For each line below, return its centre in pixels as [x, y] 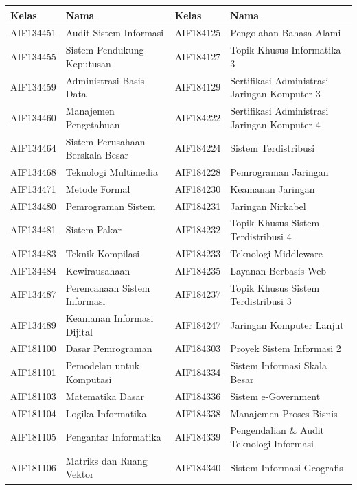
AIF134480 [33, 206]
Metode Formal [98, 188]
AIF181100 [33, 348]
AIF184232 [198, 230]
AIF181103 [33, 396]
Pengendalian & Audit [277, 430]
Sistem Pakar [93, 230]
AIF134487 [33, 294]
